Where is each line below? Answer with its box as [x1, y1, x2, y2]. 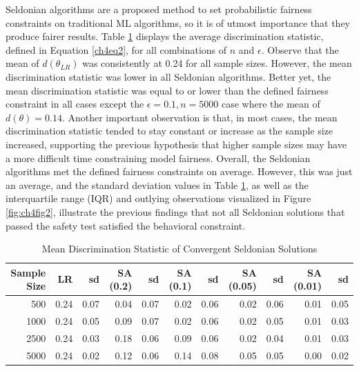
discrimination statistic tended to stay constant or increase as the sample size [6, 123, 333, 138]
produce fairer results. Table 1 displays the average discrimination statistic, [6, 29, 324, 43]
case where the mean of [222, 97, 320, 111]
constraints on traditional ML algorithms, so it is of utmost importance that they [6, 15, 351, 30]
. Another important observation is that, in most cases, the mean [61, 110, 338, 124]
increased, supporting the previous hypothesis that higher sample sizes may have [6, 137, 347, 151]
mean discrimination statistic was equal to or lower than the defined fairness [6, 83, 329, 97]
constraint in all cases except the [6, 97, 144, 111]
